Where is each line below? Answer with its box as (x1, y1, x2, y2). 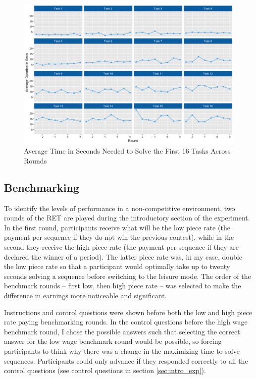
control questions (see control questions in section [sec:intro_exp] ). (4, 365, 206, 376)
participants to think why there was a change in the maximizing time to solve (4, 345, 240, 356)
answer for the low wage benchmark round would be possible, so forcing (4, 336, 222, 346)
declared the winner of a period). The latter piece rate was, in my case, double (4, 251, 242, 262)
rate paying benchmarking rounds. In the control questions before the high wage (4, 317, 248, 327)
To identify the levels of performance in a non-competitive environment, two (4, 203, 235, 213)
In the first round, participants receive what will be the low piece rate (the (4, 222, 230, 232)
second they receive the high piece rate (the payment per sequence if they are (4, 242, 239, 252)
